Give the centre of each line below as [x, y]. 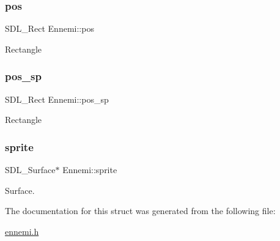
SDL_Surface [30, 170]
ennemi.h [22, 231]
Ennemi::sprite [90, 170]
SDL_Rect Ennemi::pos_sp [57, 99]
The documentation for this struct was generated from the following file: [140, 211]
